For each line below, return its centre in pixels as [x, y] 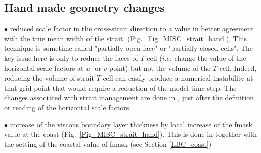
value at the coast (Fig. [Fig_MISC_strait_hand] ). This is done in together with [131, 134]
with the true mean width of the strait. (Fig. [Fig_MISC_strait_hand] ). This [125, 38]
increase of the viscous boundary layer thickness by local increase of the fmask [131, 124]
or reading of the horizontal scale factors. [68, 107]
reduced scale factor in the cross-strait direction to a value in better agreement [132, 28]
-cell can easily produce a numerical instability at [177, 78]
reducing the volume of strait [49, 78]
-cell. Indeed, [237, 68]
